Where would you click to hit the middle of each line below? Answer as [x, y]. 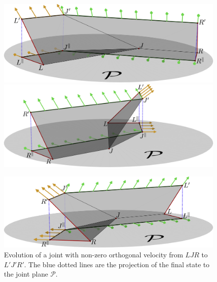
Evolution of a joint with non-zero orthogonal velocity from [94, 254]
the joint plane [26, 274]
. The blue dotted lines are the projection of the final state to [117, 264]
